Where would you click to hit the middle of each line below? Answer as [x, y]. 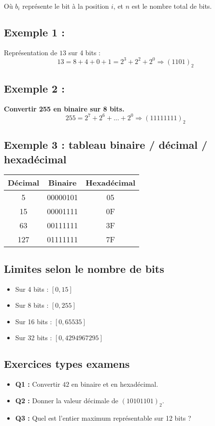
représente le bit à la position [66, 6]
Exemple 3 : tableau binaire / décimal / [106, 145]
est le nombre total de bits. [172, 6]
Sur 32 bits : [34, 338]
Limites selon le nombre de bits [84, 268]
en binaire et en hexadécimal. [115, 384]
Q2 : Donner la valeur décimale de [67, 400]
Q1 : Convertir [38, 384]
